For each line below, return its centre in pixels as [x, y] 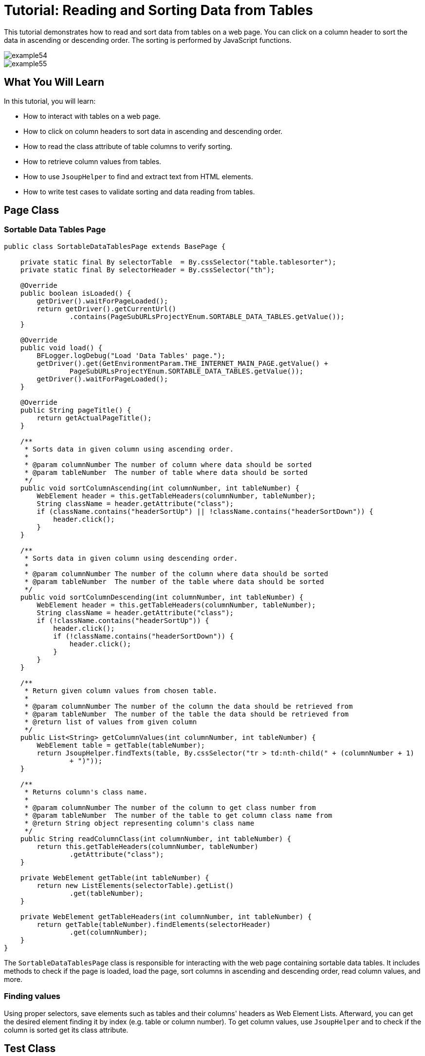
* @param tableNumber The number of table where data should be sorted [166, 472]
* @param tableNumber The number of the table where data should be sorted [174, 581]
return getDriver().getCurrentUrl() [107, 309]
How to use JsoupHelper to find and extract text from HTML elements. [138, 176]
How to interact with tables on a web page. [92, 116]
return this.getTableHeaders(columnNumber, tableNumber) [148, 846]
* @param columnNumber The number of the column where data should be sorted [176, 574]
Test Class [30, 1048]
